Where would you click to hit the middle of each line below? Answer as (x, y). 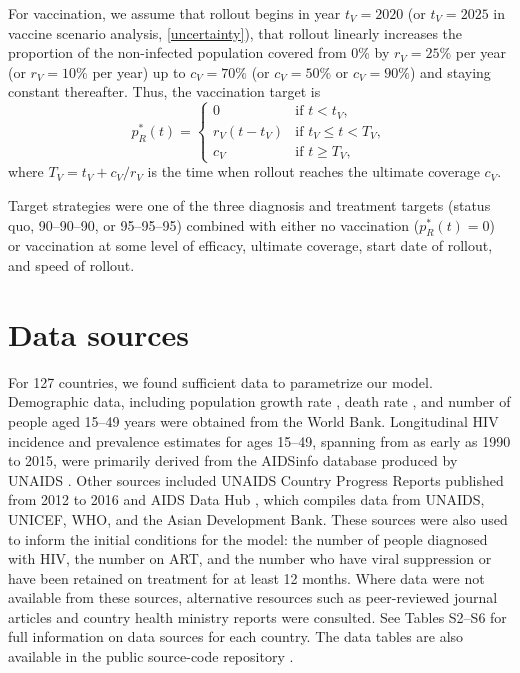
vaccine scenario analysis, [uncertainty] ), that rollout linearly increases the (235, 32)
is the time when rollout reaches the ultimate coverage (313, 171)
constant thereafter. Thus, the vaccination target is (164, 91)
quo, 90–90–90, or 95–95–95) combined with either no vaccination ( (214, 224)
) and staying (450, 71)
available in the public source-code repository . (151, 656)
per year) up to (139, 71)
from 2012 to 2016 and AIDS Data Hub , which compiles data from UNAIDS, (246, 499)
